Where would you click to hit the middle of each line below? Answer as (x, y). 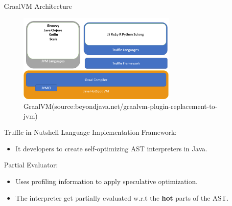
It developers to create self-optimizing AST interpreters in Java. (111, 148)
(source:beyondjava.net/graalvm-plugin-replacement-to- (135, 106)
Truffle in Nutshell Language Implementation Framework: (90, 132)
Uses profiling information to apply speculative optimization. (106, 181)
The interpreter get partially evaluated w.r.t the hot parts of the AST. (122, 197)
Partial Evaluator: (31, 165)
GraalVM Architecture (38, 6)
